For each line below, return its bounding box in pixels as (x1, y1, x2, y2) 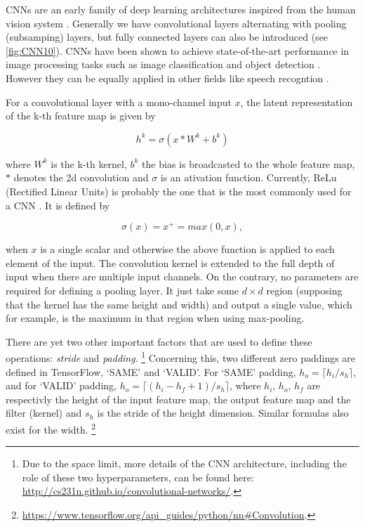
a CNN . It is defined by (6, 197, 110, 212)
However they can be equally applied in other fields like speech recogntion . (6, 70, 329, 85)
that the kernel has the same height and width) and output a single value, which (6, 297, 352, 311)
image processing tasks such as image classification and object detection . (6, 57, 321, 72)
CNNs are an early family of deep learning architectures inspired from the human (6, 2, 356, 16)
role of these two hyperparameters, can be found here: (22, 469, 254, 484)
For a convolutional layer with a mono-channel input (6, 94, 232, 109)
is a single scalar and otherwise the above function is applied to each (40, 242, 335, 256)
